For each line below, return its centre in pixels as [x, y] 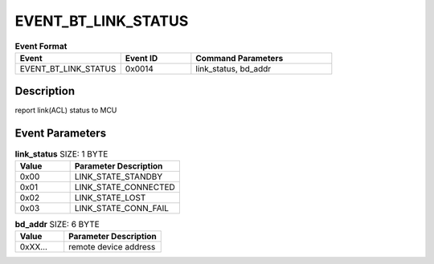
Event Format [41, 46]
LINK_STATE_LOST [110, 197]
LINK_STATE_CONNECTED [125, 187]
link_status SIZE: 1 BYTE [61, 154]
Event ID [141, 58]
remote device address [112, 247]
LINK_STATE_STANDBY [119, 177]
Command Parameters [240, 58]
